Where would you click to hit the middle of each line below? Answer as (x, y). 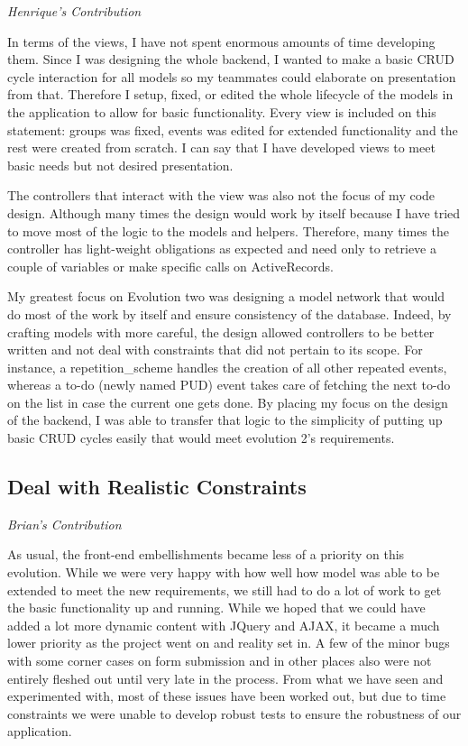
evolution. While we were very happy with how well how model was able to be (224, 572)
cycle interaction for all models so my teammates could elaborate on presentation (232, 76)
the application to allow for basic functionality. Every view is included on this (222, 111)
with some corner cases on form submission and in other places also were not (220, 661)
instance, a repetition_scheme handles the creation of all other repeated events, (227, 367)
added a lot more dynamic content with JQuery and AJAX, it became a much (224, 625)
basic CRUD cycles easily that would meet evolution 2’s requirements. (201, 438)
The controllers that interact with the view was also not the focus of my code (221, 195)
